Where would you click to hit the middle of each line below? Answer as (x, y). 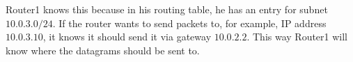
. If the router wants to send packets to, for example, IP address (189, 23)
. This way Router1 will (297, 37)
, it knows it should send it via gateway (127, 37)
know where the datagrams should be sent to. (103, 50)
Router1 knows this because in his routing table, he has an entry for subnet (167, 9)
